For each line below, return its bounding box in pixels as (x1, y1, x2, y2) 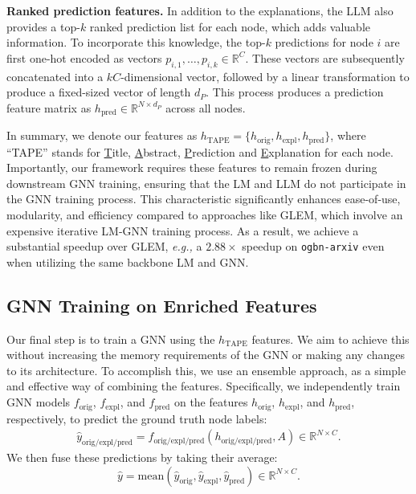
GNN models (6, 394, 71, 410)
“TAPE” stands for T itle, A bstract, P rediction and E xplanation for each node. (6, 143, 394, 160)
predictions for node (275, 34, 373, 51)
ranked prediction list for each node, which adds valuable (89, 18, 370, 35)
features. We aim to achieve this (251, 330, 410, 347)
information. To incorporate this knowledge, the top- (6, 34, 266, 51)
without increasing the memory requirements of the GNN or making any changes (6, 346, 405, 363)
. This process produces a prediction (206, 84, 384, 100)
